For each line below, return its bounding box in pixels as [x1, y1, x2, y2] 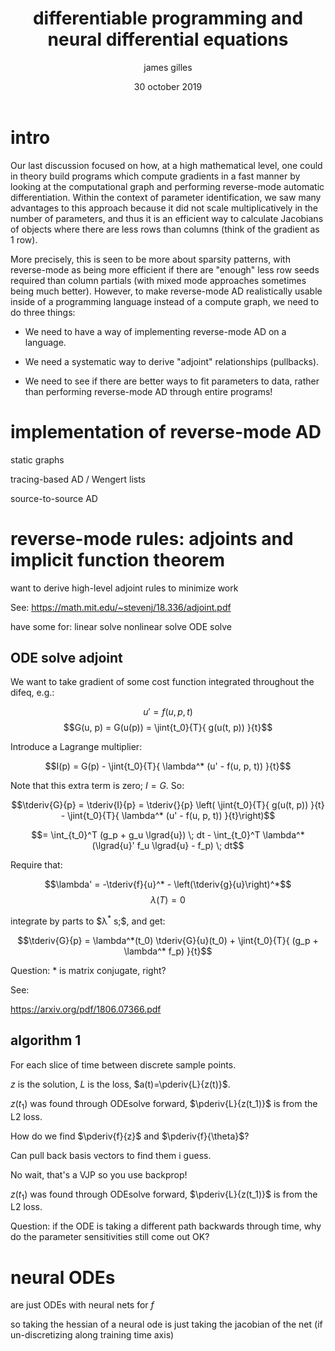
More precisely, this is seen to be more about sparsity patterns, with [10, 253, 291, 265]
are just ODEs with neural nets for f [10, 1299, 155, 1311]
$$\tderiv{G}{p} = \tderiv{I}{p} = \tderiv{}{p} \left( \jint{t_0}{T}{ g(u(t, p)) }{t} [11, 799, 325, 811]
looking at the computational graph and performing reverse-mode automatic [10, 180, 325, 192]
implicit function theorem [10, 548, 226, 571]
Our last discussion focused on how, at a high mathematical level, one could [10, 159, 323, 171]
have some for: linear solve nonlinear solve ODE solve [10, 620, 232, 632]
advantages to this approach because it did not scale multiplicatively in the [10, 202, 319, 214]
